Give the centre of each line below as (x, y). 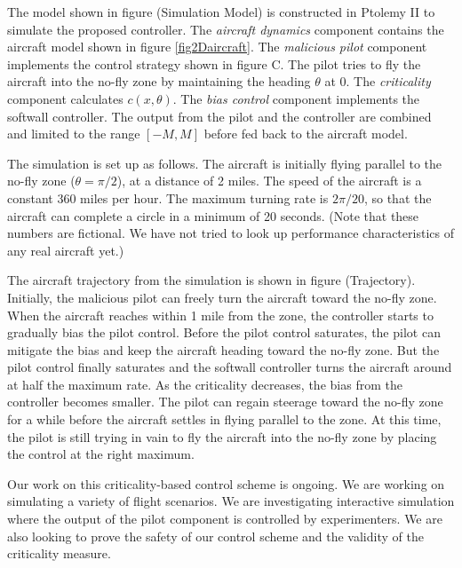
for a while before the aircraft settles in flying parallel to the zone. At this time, (224, 419)
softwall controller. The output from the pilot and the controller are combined (219, 116)
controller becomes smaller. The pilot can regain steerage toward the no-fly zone (225, 402)
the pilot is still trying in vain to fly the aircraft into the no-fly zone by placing (222, 436)
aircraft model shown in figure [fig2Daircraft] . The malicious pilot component (217, 47)
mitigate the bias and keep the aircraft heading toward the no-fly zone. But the (223, 349)
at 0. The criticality (378, 81)
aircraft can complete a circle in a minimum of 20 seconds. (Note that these (213, 215)
